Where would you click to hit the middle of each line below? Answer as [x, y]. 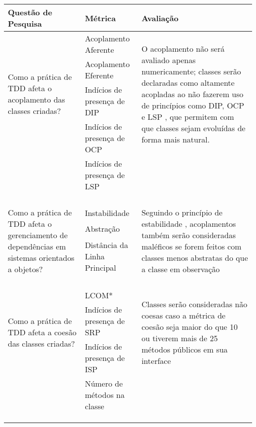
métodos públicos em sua [185, 349]
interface [156, 360]
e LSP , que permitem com [188, 116]
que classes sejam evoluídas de [193, 128]
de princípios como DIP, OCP [193, 105]
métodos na [105, 395]
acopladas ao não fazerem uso [192, 94]
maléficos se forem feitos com [192, 246]
